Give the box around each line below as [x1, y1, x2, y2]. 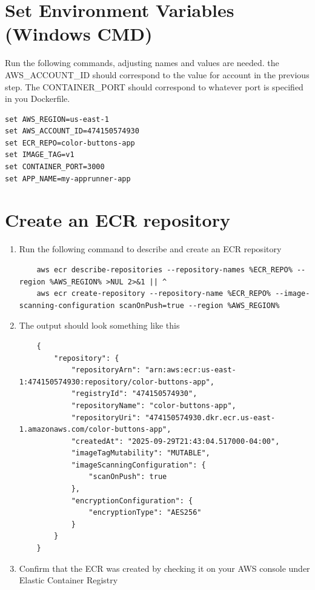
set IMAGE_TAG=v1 [5, 150, 75, 159]
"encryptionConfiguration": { [71, 496, 193, 505]
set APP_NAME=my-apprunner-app [5, 174, 131, 183]
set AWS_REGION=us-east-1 [5, 115, 109, 124]
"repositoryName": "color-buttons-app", [71, 401, 236, 410]
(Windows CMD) [5, 21, 153, 46]
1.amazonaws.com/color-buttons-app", [19, 425, 171, 434]
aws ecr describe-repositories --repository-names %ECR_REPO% [36, 265, 293, 274]
